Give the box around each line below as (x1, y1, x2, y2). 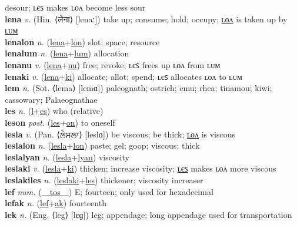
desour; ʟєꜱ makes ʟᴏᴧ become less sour (5, 1, 146, 13)
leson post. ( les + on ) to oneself (5, 116, 115, 128)
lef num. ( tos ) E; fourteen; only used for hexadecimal (5, 185, 213, 197)
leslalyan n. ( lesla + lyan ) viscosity (5, 150, 129, 163)
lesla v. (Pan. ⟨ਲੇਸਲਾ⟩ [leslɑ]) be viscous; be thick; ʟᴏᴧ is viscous (5, 127, 236, 140)
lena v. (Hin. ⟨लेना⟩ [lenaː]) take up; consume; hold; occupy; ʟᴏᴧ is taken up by (5, 12, 288, 25)
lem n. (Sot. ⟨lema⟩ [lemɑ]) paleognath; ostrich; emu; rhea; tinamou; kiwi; (5, 82, 272, 94)
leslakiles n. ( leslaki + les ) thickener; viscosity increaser (5, 173, 203, 186)
